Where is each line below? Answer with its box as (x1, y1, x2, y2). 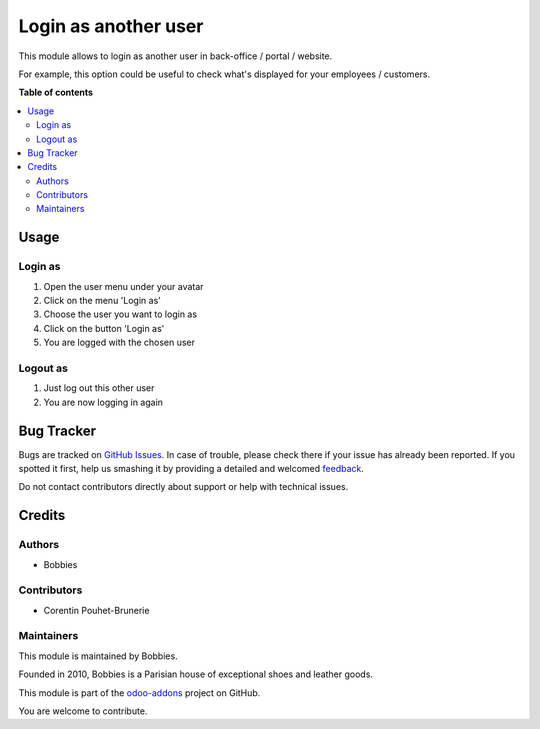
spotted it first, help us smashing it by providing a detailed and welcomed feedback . (18, 463, 365, 474)
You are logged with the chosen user (43, 336, 195, 349)
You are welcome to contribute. (18, 705, 148, 717)
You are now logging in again (43, 396, 164, 408)
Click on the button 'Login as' (43, 322, 165, 334)
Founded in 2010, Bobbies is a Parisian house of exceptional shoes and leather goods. (18, 668, 374, 680)
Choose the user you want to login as (43, 308, 198, 320)
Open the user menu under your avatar (43, 280, 204, 292)
